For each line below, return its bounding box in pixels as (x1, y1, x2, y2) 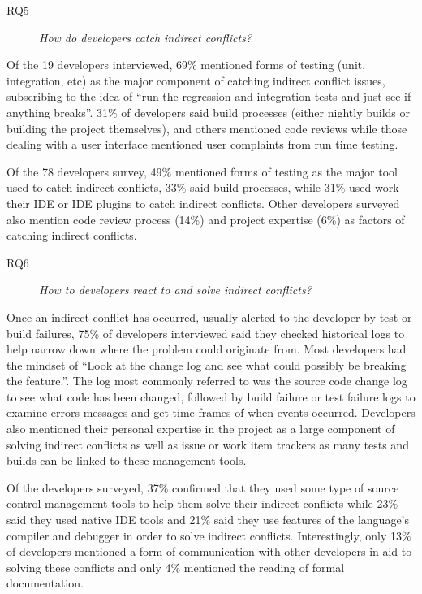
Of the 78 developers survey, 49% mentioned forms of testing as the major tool (6, 163, 398, 180)
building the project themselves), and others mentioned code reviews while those (6, 119, 407, 137)
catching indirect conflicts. (6, 227, 137, 244)
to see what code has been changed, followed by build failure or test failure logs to (6, 388, 416, 405)
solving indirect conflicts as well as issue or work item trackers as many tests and (6, 436, 409, 453)
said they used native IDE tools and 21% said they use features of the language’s (6, 511, 410, 528)
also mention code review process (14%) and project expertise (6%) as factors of (6, 210, 405, 228)
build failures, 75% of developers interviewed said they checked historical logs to (6, 324, 405, 341)
